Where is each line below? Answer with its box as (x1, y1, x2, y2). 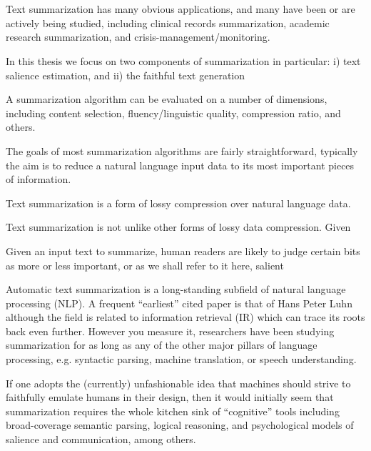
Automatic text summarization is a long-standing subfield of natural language (6, 282, 346, 297)
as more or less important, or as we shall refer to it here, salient (6, 257, 284, 272)
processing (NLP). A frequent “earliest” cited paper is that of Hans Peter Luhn (6, 295, 352, 310)
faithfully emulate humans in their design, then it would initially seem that (6, 390, 334, 405)
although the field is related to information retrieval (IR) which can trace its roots (6, 309, 365, 324)
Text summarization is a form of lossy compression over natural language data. (6, 195, 351, 210)
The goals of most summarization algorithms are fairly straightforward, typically (6, 143, 358, 158)
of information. (6, 172, 71, 187)
